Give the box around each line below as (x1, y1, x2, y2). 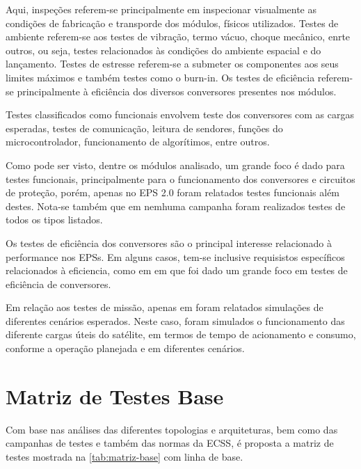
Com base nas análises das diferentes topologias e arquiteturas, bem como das (6, 422, 338, 436)
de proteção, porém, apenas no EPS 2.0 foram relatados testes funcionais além (6, 185, 340, 200)
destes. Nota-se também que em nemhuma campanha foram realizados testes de (6, 198, 346, 213)
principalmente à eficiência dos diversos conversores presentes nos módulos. (17, 84, 337, 98)
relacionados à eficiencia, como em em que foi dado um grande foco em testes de (6, 263, 348, 278)
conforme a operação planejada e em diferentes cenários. (6, 341, 245, 356)
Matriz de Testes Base (6, 381, 224, 410)
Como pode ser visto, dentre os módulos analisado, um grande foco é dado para (6, 157, 345, 172)
